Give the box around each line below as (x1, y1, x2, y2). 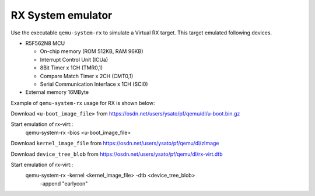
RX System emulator (10, 9, 113, 22)
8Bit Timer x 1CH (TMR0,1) (40, 64, 103, 71)
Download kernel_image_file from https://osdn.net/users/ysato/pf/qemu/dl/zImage (10, 140, 219, 147)
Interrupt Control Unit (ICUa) (40, 56, 108, 63)
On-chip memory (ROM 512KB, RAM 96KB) (40, 48, 143, 55)
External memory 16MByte (25, 89, 89, 96)
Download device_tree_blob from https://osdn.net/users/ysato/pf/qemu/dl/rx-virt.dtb (10, 150, 223, 157)
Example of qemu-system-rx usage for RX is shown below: (10, 99, 155, 106)
